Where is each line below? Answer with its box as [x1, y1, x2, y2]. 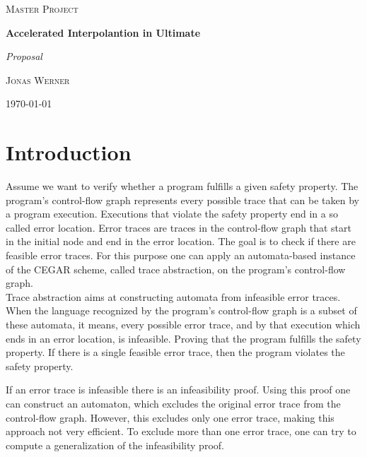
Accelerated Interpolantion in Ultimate [6, 25, 201, 40]
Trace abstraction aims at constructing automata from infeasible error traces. [6, 289, 341, 304]
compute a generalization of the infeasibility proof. [6, 437, 224, 452]
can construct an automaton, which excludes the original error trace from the [6, 396, 341, 410]
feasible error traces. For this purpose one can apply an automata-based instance [6, 248, 356, 263]
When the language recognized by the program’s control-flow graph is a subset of [6, 303, 357, 318]
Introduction [6, 138, 132, 167]
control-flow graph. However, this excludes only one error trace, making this [6, 410, 334, 425]
